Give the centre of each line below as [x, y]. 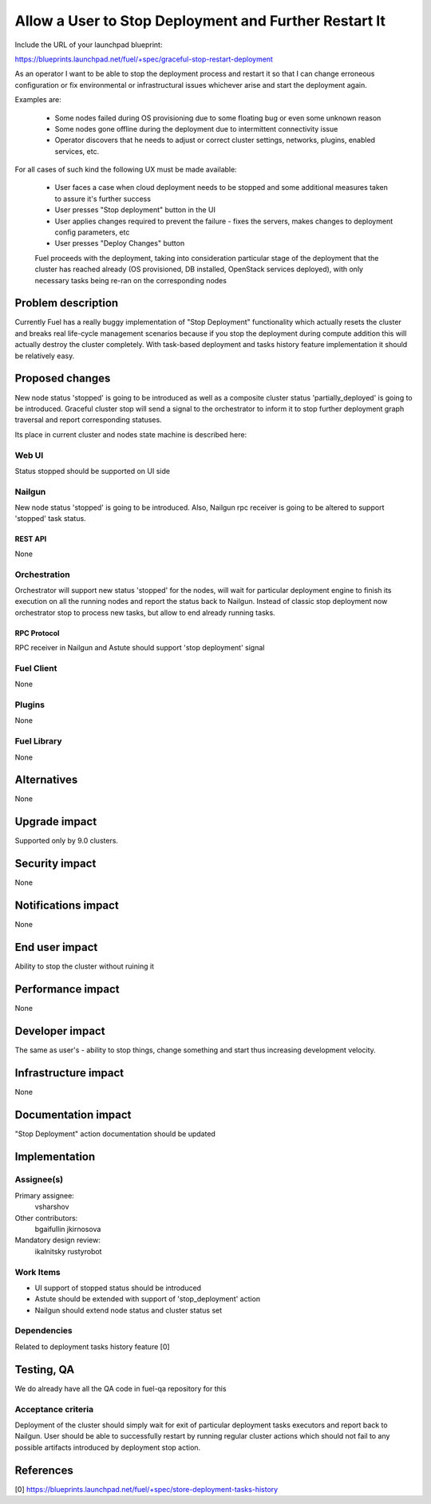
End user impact [56, 947]
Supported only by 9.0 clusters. [67, 841]
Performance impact [67, 989]
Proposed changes [63, 379]
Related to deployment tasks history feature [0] [93, 1346]
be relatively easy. [45, 356]
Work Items [38, 1272]
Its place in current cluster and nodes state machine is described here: [131, 434]
